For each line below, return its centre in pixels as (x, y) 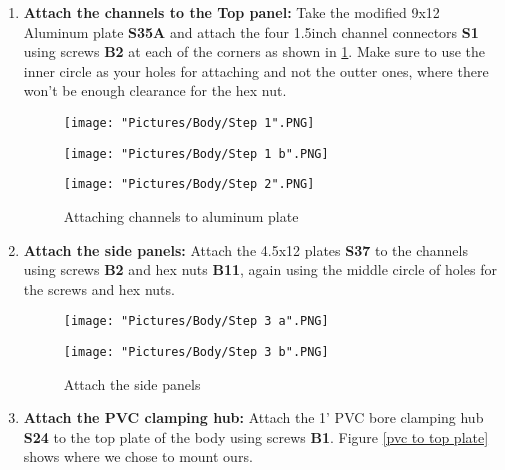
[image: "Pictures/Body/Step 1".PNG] (189, 122)
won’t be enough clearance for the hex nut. (155, 90)
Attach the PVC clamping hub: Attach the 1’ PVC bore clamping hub (253, 417)
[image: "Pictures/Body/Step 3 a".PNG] (196, 321)
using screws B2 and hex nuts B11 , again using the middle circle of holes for (260, 269)
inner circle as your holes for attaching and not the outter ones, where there (256, 70)
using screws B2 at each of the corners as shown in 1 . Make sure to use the (254, 51)
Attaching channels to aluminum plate (181, 215)
